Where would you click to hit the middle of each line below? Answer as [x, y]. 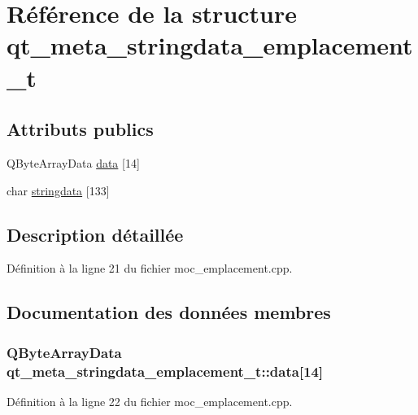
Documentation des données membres [169, 312]
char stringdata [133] [58, 190]
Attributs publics [80, 129]
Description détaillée [95, 234]
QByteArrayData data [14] [73, 162]
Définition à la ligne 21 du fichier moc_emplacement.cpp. [150, 268]
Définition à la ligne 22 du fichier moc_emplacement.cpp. [150, 401]
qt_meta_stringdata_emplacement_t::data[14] [165, 371]
